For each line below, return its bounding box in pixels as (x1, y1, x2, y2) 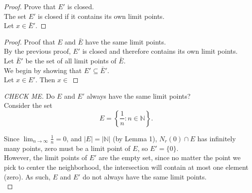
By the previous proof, (4, 46, 71, 56)
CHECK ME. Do (4, 90, 55, 101)
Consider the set (4, 100, 52, 110)
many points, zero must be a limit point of (4, 143, 131, 153)
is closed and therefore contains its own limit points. (82, 46, 238, 56)
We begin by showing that (4, 65, 82, 75)
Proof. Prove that (4, 1, 56, 11)
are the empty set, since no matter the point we (99, 152, 241, 163)
